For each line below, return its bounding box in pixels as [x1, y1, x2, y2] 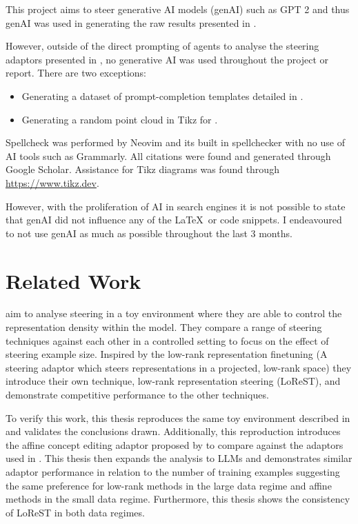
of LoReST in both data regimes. [6, 505, 145, 519]
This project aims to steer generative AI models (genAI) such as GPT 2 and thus [6, 2, 350, 16]
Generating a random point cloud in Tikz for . [21, 112, 218, 126]
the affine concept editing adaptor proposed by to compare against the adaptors [6, 437, 344, 452]
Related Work [6, 266, 141, 294]
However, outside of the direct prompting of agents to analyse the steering [6, 39, 319, 53]
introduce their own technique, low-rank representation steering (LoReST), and [6, 374, 341, 388]
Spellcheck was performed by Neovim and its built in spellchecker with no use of [6, 135, 345, 150]
